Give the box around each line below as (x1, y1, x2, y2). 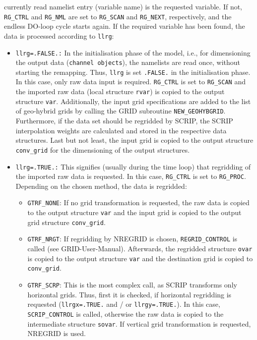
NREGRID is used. (27, 328, 86, 339)
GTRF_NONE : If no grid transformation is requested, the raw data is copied (27, 197, 250, 208)
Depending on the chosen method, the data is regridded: (15, 180, 187, 191)
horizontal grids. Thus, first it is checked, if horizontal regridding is (27, 289, 232, 299)
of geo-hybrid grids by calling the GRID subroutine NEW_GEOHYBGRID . (15, 106, 226, 116)
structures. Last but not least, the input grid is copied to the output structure (15, 135, 254, 145)
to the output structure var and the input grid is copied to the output (27, 207, 242, 218)
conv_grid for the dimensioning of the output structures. (15, 144, 190, 155)
